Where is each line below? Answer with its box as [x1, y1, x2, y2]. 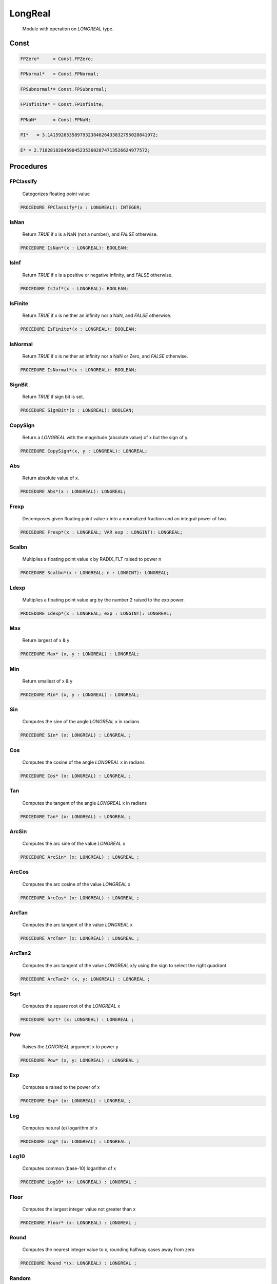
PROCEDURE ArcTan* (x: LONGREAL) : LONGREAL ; [20, 935, 140, 941]
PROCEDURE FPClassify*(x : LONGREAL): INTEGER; [20, 204, 142, 210]
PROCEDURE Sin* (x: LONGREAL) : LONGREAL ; [20, 732, 132, 738]
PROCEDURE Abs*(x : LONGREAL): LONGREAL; [20, 488, 126, 495]
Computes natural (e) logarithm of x [22, 1125, 98, 1131]
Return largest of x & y [22, 637, 70, 644]
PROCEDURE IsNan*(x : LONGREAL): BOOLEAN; [20, 245, 129, 251]
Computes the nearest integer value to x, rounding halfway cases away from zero [22, 1247, 195, 1253]
